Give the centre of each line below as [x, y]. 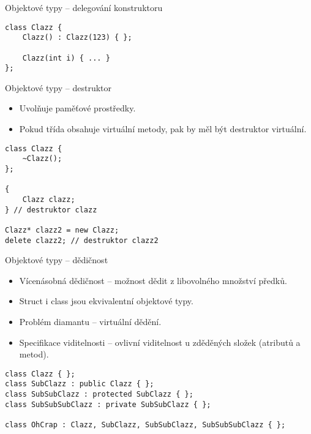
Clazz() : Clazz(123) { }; [77, 38]
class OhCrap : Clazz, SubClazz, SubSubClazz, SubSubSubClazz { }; [145, 425]
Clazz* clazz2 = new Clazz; [62, 230]
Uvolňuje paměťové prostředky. [77, 108]
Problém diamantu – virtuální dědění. [90, 321]
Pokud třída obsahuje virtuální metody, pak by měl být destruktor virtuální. [163, 129]
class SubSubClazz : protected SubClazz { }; [99, 395]
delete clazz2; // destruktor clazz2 [82, 240]
